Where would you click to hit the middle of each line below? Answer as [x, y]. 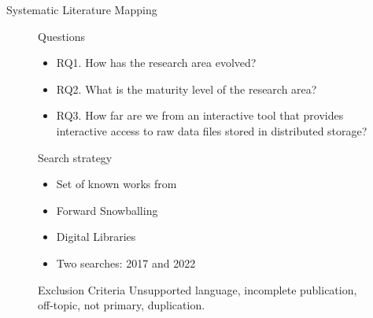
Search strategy [75, 157]
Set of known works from [116, 184]
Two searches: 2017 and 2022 [126, 263]
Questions [62, 36]
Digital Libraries [96, 237]
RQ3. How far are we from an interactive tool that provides [200, 115]
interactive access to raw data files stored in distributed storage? [212, 130]
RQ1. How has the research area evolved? [156, 63]
